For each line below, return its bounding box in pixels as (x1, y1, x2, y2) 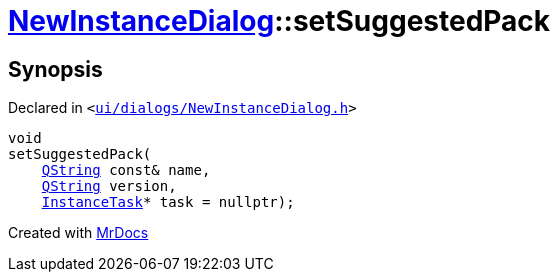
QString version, (41, 178, 177, 195)
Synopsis (8, 56, 103, 82)
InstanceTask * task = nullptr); (41, 194, 295, 211)
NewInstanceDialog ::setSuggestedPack (8, 4, 551, 38)
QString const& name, (41, 162, 211, 179)
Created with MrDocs (8, 224, 149, 242)
